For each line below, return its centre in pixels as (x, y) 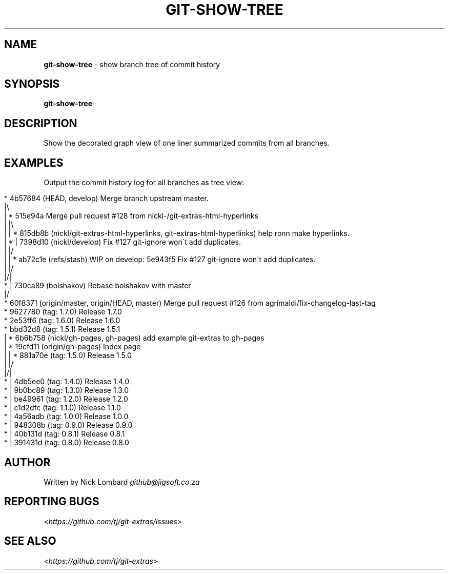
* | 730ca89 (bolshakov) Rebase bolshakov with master (98, 286)
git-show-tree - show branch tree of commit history (132, 64)
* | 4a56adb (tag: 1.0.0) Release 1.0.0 (66, 417)
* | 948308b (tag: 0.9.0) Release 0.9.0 (68, 425)
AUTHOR (27, 462)
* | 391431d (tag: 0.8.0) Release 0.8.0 (67, 443)
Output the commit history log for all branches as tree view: (144, 183)
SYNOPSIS (32, 84)
